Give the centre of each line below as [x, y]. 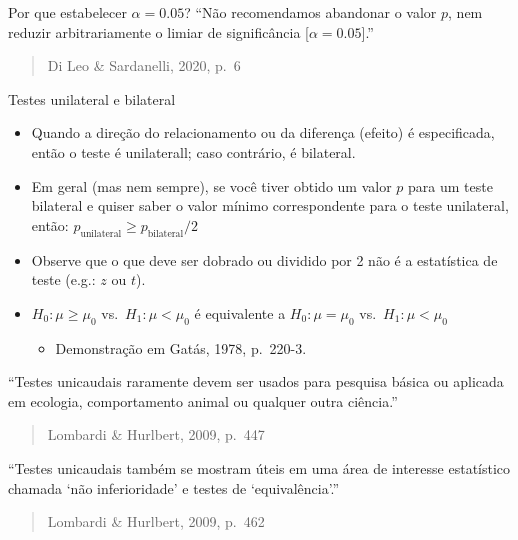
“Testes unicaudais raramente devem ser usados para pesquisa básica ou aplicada [256, 381]
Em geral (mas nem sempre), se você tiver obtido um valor [211, 185]
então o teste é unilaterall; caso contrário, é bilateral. [193, 151]
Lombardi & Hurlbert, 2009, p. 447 [156, 434]
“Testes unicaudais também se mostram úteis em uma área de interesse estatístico [259, 467]
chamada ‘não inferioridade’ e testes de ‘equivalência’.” [174, 487]
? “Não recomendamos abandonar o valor [310, 12]
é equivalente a [240, 312]
